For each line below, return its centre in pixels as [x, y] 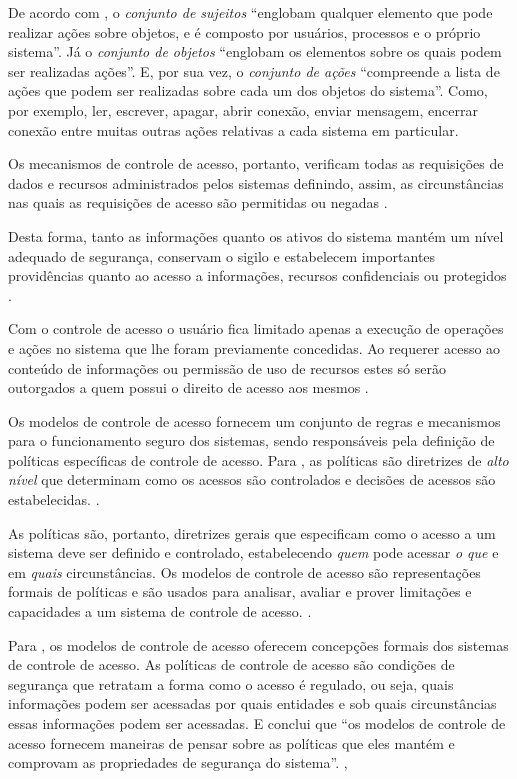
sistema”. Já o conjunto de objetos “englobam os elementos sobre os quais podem [255, 51]
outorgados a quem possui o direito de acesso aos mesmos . [188, 387]
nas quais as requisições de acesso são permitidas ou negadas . [198, 202]
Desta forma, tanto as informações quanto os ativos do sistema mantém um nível [256, 235]
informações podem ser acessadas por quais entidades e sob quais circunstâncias [252, 703]
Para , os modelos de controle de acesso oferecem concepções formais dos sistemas [258, 644]
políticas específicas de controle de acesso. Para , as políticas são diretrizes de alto [258, 459]
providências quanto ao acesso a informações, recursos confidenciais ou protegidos [257, 275]
